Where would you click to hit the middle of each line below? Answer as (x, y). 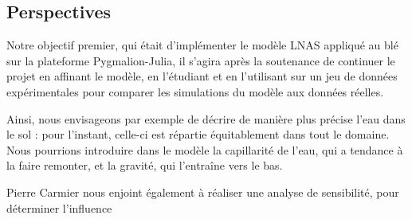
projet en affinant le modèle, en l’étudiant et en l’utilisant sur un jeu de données (202, 76)
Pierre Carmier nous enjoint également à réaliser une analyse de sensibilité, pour (203, 192)
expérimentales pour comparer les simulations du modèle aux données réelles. (195, 91)
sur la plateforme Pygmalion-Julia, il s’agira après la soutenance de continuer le (201, 60)
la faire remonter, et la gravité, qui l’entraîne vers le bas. (145, 165)
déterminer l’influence (59, 207)
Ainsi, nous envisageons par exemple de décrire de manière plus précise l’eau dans (206, 118)
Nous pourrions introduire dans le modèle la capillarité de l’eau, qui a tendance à (205, 149)
